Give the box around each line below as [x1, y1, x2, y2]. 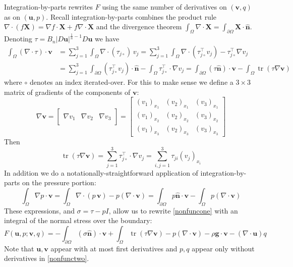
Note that [4, 243, 34, 253]
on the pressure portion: [22, 177, 96, 188]
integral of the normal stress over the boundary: [4, 215, 152, 226]
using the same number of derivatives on [102, 2, 227, 12]
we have [95, 33, 120, 44]
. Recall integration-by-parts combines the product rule [46, 11, 217, 22]
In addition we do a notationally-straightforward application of [4, 167, 198, 178]
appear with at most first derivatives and [50, 243, 178, 253]
